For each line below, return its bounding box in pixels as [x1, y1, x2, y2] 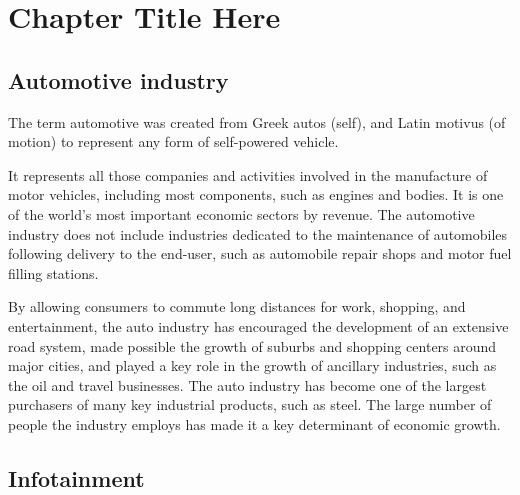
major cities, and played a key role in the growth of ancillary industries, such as [8, 355, 497, 376]
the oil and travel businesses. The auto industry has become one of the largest [8, 374, 487, 395]
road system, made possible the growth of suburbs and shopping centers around [8, 335, 497, 356]
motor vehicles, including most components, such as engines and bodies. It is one [8, 184, 504, 205]
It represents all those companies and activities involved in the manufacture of [8, 164, 488, 185]
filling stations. [8, 262, 99, 283]
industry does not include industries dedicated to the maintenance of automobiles [8, 223, 508, 244]
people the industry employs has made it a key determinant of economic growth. [8, 413, 501, 434]
